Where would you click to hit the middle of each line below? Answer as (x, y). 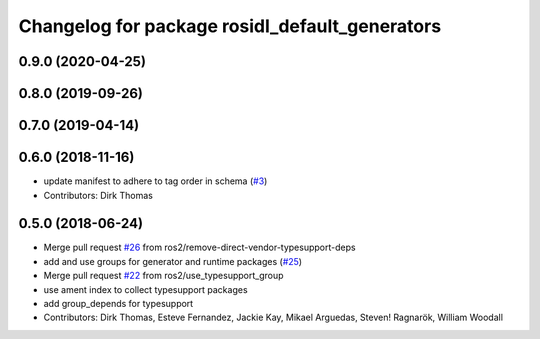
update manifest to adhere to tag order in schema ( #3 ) (155, 181)
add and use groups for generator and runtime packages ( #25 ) (173, 261)
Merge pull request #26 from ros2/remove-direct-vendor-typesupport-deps (199, 247)
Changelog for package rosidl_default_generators (230, 26)
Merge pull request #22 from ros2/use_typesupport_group (163, 276)
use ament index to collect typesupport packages (146, 289)
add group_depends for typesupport (118, 303)
